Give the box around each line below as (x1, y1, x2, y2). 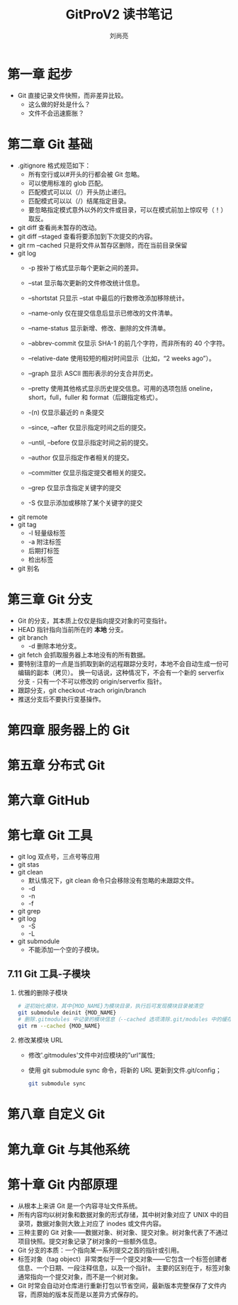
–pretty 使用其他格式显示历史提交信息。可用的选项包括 (28, 384, 188, 392)
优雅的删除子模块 (17, 988, 68, 996)
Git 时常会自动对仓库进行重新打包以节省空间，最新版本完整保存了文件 (17, 1281, 221, 1289)
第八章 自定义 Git (7, 1106, 106, 1123)
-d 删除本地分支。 (28, 641, 81, 650)
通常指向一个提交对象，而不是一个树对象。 (17, 1272, 142, 1281)
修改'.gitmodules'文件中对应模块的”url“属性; (28, 1051, 156, 1060)
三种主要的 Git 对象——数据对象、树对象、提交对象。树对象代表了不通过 (17, 1228, 229, 1236)
